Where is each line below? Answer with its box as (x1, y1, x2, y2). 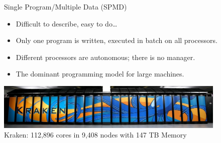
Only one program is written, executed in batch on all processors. (16, 35, 217, 45)
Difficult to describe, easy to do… (16, 18, 118, 28)
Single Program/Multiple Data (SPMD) (4, 1, 127, 11)
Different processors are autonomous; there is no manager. (16, 51, 195, 62)
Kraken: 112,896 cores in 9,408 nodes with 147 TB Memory (4, 129, 187, 140)
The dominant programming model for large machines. (16, 68, 184, 79)
